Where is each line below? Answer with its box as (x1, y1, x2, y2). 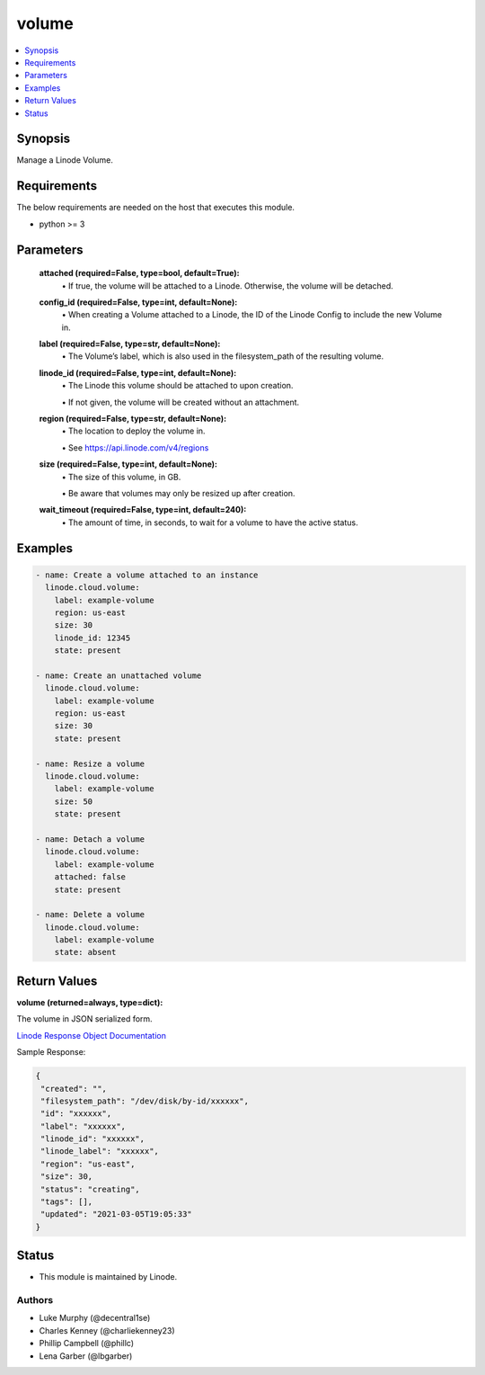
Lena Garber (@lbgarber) (39, 1350, 133, 1362)
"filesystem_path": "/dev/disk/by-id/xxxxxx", (40, 1095, 249, 1106)
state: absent (54, 947, 117, 958)
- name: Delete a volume (35, 909, 145, 920)
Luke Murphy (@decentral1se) (39, 1313, 151, 1324)
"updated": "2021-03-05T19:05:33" (40, 1210, 192, 1219)
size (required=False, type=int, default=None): (39, 459, 218, 469)
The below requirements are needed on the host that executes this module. (16, 202, 295, 213)
